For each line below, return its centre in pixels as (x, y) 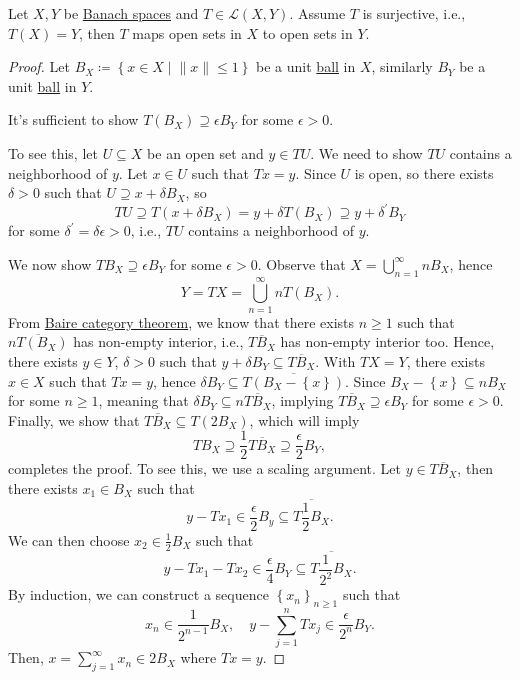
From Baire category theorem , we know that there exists (181, 321)
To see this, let (53, 152)
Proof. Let (39, 66)
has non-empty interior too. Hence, (387, 341)
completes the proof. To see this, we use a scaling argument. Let (204, 468)
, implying (302, 400)
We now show (50, 263)
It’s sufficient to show (73, 119)
